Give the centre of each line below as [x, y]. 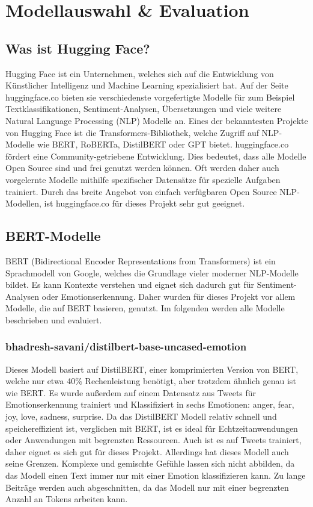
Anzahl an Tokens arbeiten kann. [67, 499]
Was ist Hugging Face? [78, 48]
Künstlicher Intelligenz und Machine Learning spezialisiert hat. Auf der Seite [147, 85]
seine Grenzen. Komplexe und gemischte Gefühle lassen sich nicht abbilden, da [150, 463]
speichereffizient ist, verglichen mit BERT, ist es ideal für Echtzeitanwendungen [152, 428]
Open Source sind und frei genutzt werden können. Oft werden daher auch [142, 168]
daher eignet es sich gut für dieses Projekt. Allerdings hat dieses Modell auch [147, 451]
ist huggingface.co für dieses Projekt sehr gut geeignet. [144, 203]
